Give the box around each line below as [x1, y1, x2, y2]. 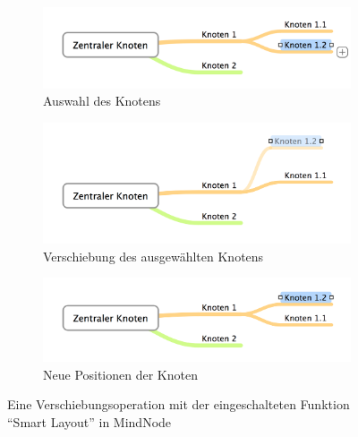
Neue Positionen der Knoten [43, 364, 198, 383]
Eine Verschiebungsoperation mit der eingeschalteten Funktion [7, 395, 350, 414]
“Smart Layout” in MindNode [7, 412, 172, 431]
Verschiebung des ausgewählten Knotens [43, 246, 264, 265]
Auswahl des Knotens [43, 91, 161, 110]
